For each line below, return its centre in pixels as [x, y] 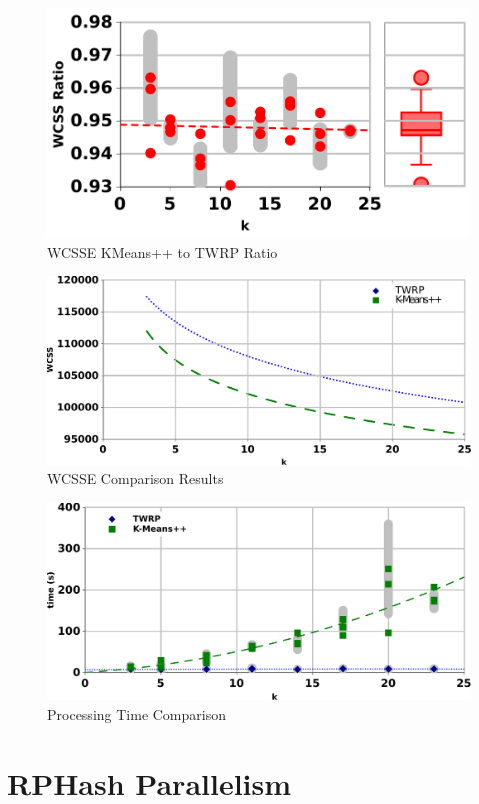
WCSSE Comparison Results [135, 478]
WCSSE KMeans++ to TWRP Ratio [162, 251]
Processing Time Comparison [136, 713]
